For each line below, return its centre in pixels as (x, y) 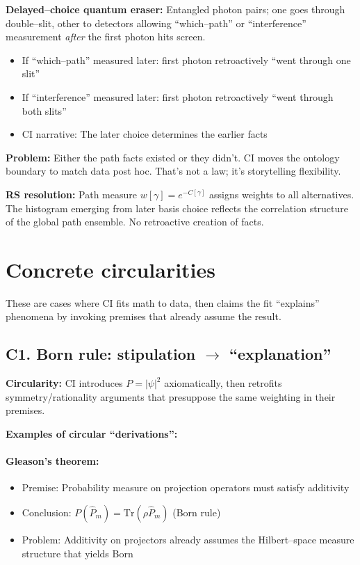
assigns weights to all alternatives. (282, 194)
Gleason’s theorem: (52, 461)
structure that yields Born (77, 553)
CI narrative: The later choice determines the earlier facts (145, 134)
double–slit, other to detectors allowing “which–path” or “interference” (156, 23)
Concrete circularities (111, 269)
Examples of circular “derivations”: (92, 434)
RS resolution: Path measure (71, 194)
